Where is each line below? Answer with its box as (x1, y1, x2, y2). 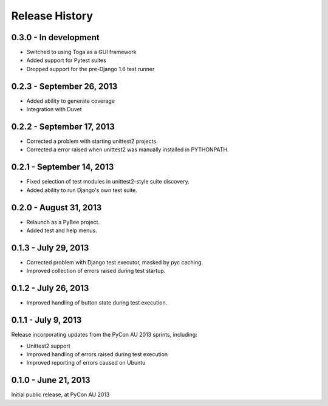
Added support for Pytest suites (26, 57, 106, 64)
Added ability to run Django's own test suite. (26, 186, 138, 194)
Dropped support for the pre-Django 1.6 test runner (26, 65, 155, 72)
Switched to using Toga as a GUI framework (26, 49, 137, 56)
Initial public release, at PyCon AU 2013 (11, 391, 110, 398)
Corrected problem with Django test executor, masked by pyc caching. (26, 258, 203, 266)
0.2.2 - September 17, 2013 (11, 122, 115, 132)
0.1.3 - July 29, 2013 (11, 243, 89, 253)
